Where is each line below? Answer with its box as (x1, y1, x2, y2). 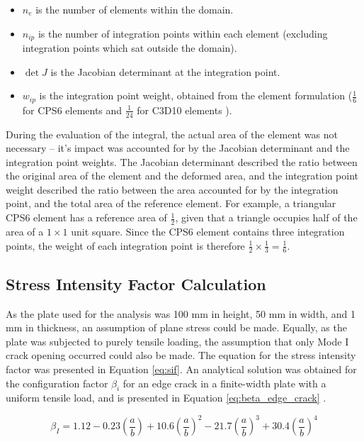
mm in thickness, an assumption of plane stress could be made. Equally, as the (6, 320, 347, 335)
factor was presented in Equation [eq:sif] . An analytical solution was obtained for (6, 361, 357, 376)
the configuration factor (6, 375, 108, 390)
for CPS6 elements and (22, 102, 123, 117)
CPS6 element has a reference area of (6, 210, 167, 225)
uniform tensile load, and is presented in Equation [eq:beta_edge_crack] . (6, 390, 326, 405)
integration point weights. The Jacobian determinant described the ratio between (6, 154, 358, 169)
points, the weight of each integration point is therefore (6, 238, 245, 253)
